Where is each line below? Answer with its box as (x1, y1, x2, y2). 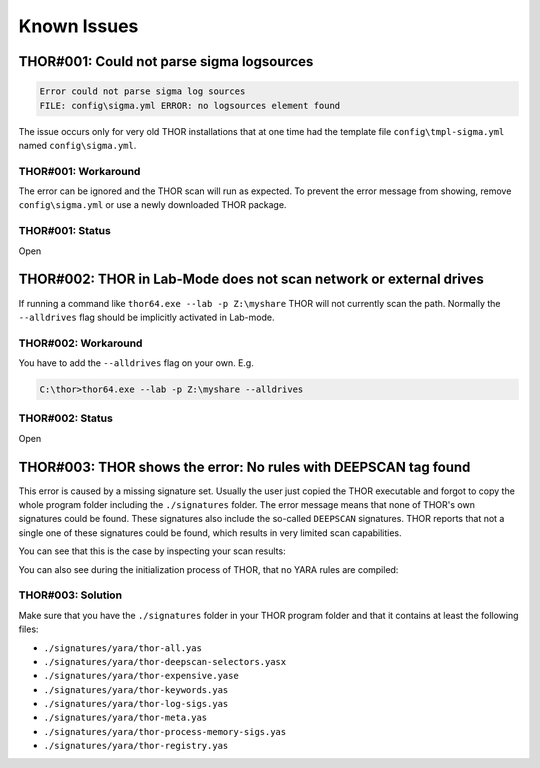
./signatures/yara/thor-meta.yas (43, 712, 208, 724)
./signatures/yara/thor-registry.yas (43, 740, 229, 752)
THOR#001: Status (18, 224, 112, 238)
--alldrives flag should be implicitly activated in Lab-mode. (18, 311, 275, 323)
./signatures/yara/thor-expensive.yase (43, 670, 239, 682)
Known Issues (18, 15, 139, 37)
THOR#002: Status (18, 411, 114, 425)
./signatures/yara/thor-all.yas (43, 642, 202, 654)
